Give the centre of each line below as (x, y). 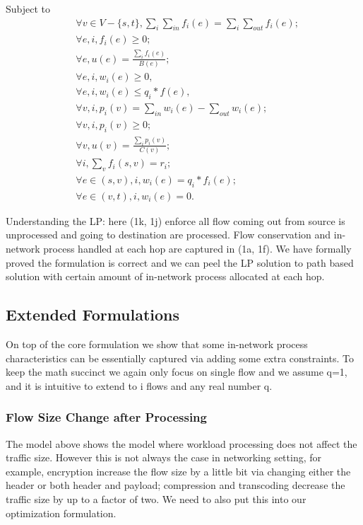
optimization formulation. (61, 513)
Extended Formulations (93, 315)
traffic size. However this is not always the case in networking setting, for (163, 457)
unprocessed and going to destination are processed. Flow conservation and (168, 235)
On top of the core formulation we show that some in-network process (157, 344)
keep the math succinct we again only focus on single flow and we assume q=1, (177, 372)
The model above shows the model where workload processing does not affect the (181, 443)
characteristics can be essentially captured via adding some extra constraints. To (180, 358)
